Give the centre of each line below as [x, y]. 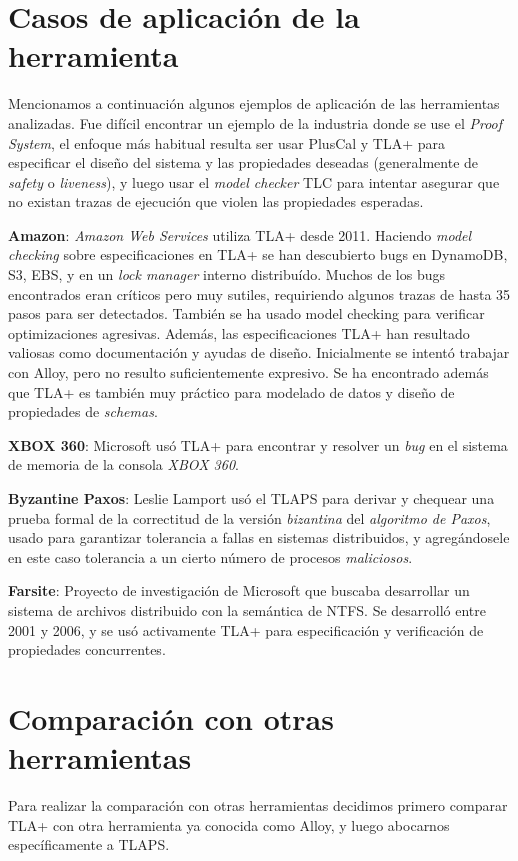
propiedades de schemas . [83, 411]
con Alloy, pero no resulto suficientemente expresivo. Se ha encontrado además [248, 372]
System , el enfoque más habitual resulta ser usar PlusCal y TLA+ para [227, 142]
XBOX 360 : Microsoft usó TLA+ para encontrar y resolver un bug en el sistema [258, 444]
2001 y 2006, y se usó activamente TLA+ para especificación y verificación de [246, 629]
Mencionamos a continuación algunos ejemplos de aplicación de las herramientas [254, 103]
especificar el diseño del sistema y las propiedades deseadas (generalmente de [243, 162]
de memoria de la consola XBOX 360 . [123, 464]
